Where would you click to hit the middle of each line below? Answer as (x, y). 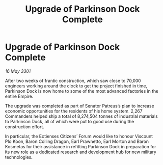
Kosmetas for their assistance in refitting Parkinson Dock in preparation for (81, 146)
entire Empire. (19, 96)
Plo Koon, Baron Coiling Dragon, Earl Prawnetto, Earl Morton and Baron (77, 141)
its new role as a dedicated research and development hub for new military (81, 152)
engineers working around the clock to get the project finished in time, (76, 86)
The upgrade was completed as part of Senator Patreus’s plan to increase (80, 106)
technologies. (19, 157)
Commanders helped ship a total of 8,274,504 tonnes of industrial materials (81, 116)
